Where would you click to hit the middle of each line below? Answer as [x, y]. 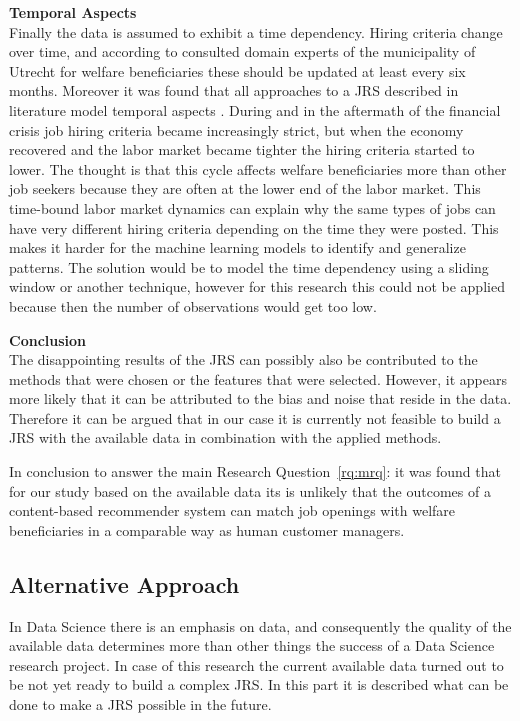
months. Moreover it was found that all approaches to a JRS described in [234, 90]
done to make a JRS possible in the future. [140, 704]
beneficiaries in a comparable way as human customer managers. [207, 529]
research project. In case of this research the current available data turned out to [256, 664]
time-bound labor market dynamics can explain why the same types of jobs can [252, 207]
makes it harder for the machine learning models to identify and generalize [237, 247]
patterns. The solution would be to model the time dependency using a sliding [249, 266]
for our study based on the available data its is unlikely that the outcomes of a [250, 490]
